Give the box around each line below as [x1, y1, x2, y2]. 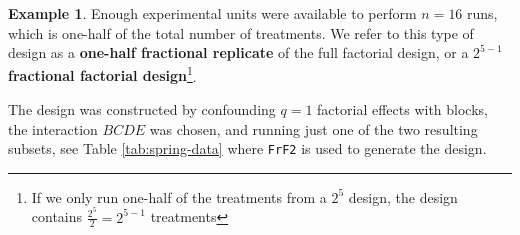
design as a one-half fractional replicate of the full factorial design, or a [8, 42, 469, 63]
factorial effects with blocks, [317, 99, 488, 120]
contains [31, 206, 83, 227]
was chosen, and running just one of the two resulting [149, 118, 478, 139]
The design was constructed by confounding [8, 99, 276, 120]
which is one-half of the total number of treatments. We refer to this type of [8, 22, 474, 43]
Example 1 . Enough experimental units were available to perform [8, 3, 417, 23]
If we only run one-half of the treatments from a [31, 186, 327, 207]
